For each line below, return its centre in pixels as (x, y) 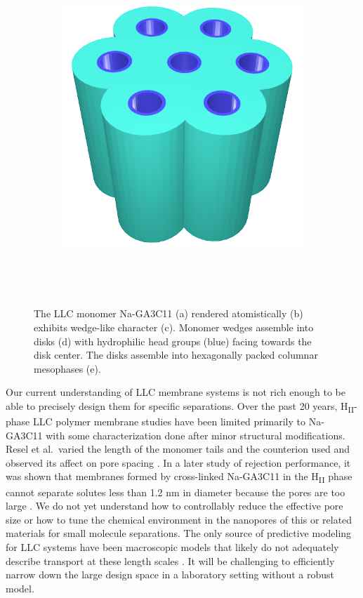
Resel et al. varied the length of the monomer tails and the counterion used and (178, 449)
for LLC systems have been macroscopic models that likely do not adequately (172, 546)
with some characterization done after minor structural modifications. (196, 435)
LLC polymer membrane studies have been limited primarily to (169, 421)
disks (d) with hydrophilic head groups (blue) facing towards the (173, 341)
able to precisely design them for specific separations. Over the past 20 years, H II (180, 406)
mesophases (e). (67, 368)
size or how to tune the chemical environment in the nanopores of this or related (179, 519)
